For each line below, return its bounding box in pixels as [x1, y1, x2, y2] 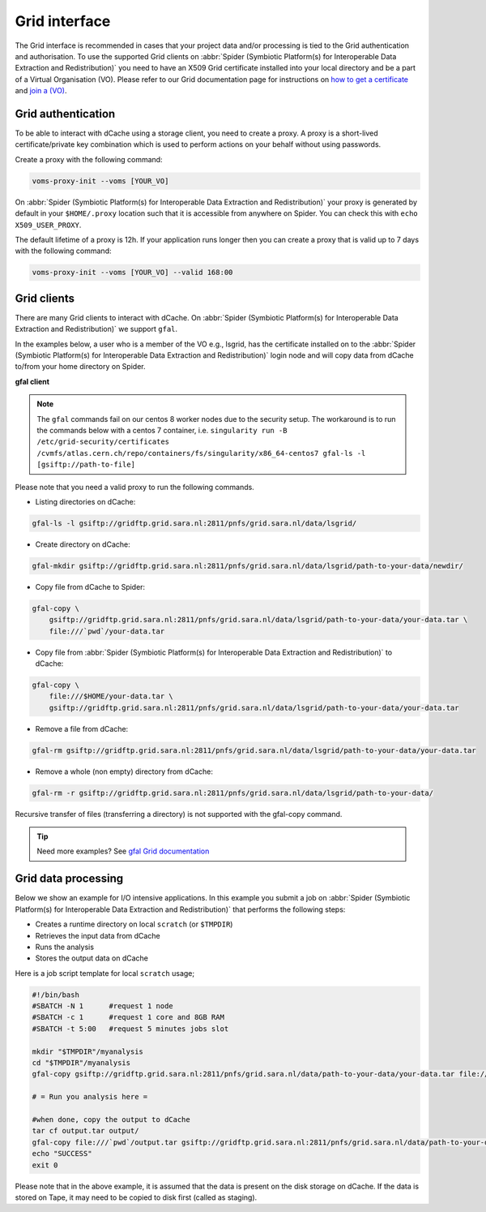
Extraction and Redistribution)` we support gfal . [15, 324, 178, 334]
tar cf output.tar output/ [32, 1126, 139, 1136]
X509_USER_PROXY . [15, 220, 82, 230]
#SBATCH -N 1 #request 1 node [32, 1002, 173, 1011]
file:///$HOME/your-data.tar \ [49, 692, 173, 701]
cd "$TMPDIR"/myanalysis [32, 1059, 131, 1068]
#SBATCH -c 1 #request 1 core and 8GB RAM [32, 1012, 224, 1022]
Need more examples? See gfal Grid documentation [36, 846, 210, 856]
